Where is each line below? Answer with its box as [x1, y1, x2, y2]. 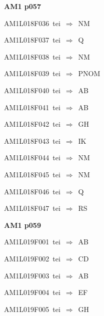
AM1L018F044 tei [4, 152, 60, 163]
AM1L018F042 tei [4, 119, 60, 129]
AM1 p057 [4, 1, 41, 11]
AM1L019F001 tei [4, 236, 60, 247]
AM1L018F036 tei [4, 18, 60, 28]
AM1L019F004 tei [4, 287, 60, 297]
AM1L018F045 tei [4, 169, 60, 179]
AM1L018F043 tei [4, 135, 60, 146]
